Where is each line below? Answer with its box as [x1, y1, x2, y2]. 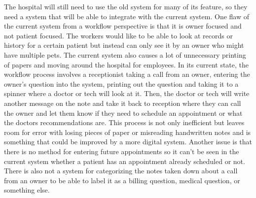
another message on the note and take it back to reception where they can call [4, 98, 241, 108]
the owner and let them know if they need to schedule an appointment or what [4, 107, 243, 118]
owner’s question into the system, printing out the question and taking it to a [4, 78, 239, 89]
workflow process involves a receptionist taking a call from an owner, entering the [4, 69, 250, 79]
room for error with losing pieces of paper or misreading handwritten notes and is [4, 127, 251, 137]
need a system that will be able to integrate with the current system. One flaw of [4, 11, 249, 21]
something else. [4, 185, 50, 195]
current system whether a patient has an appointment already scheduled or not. [4, 156, 245, 166]
